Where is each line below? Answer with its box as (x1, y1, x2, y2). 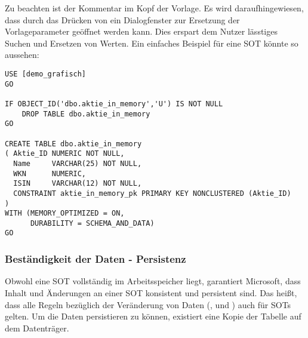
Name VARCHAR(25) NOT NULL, (13, 159, 142, 168)
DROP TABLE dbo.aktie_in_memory (21, 109, 150, 118)
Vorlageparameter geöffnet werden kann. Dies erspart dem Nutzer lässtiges (5, 25, 278, 38)
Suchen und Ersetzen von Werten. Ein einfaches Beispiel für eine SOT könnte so (5, 36, 298, 49)
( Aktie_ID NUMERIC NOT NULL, (5, 149, 125, 158)
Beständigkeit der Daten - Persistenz (5, 251, 186, 266)
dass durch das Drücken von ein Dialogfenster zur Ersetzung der (5, 13, 240, 26)
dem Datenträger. (5, 321, 69, 334)
